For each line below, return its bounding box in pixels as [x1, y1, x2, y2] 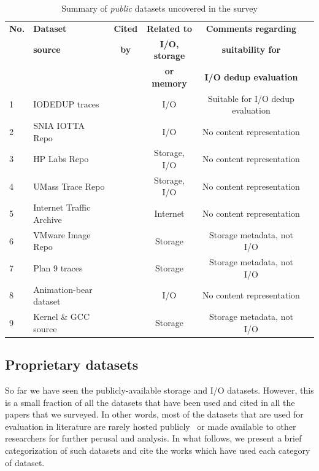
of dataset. [5, 456, 45, 469]
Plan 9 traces [33, 261, 83, 274]
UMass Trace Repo [33, 179, 105, 192]
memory [152, 76, 187, 89]
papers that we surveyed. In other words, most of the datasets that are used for [5, 408, 304, 421]
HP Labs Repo [33, 152, 89, 165]
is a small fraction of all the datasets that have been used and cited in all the [5, 395, 295, 408]
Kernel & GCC [33, 310, 90, 323]
